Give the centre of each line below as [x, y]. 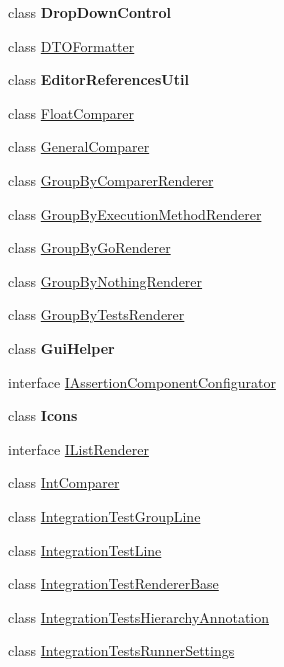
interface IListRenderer [78, 448]
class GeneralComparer [79, 146]
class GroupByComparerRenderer [111, 179]
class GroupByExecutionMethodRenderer [135, 213]
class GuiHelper [61, 347]
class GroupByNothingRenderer [105, 280]
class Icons [43, 415]
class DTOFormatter [71, 45]
